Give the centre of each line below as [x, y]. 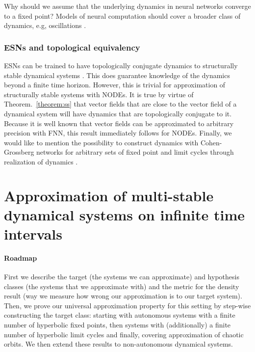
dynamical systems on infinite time [125, 214]
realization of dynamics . [41, 161]
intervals [33, 234]
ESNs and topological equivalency [72, 47]
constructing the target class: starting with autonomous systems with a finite [120, 315]
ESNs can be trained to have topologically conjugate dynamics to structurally [121, 65]
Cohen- [211, 142]
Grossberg [19, 152]
